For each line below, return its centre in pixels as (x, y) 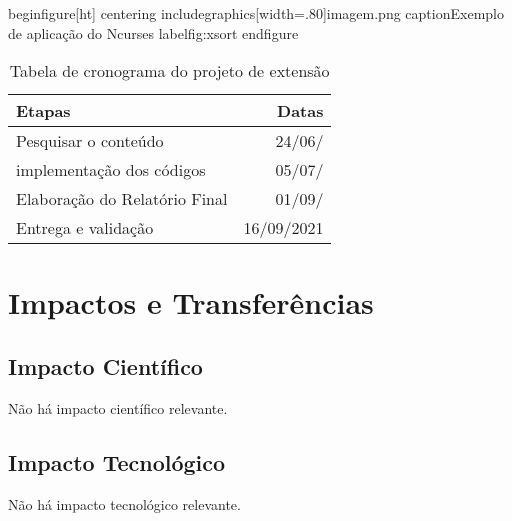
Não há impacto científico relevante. (118, 407)
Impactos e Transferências (191, 302)
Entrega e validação (85, 228)
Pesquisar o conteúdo (90, 141)
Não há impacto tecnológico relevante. (124, 503)
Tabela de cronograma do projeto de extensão (169, 71)
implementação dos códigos (111, 170)
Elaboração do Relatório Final (122, 199)
